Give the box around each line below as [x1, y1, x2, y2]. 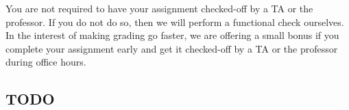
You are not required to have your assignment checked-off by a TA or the [5, 1, 313, 15]
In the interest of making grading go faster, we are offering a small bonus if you [5, 28, 339, 42]
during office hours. [5, 55, 86, 69]
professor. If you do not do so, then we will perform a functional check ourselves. [5, 14, 344, 29]
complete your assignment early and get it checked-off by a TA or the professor [5, 41, 338, 55]
